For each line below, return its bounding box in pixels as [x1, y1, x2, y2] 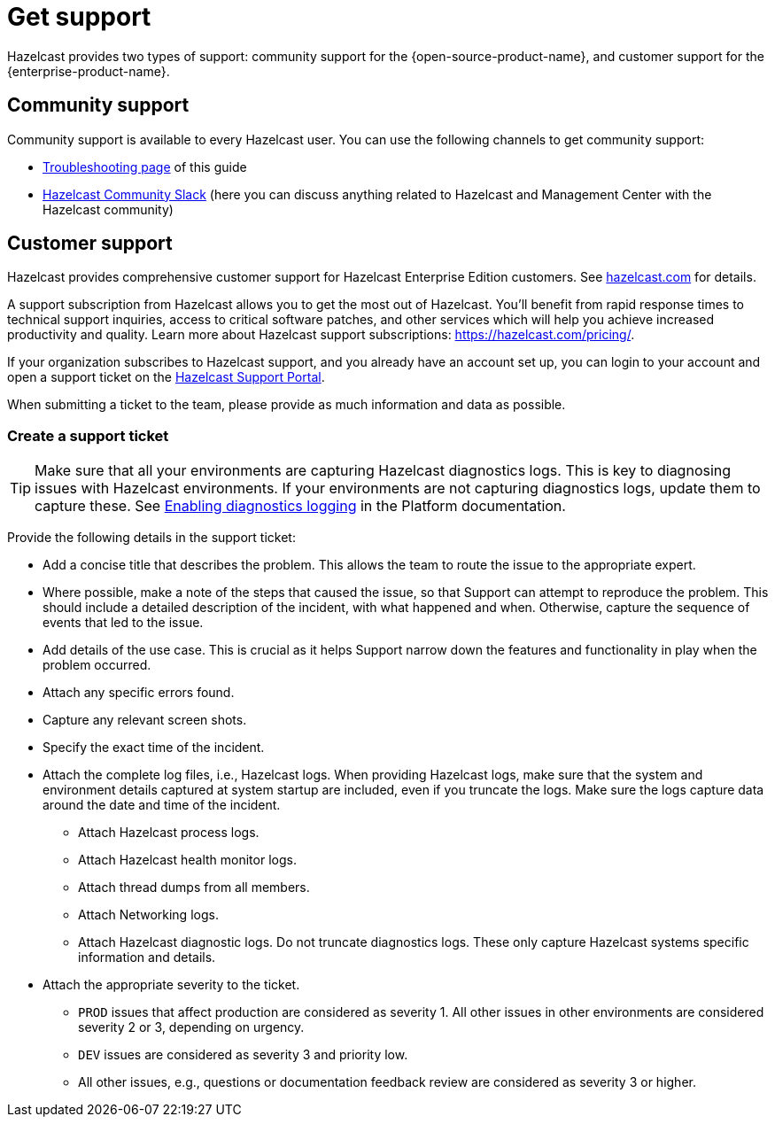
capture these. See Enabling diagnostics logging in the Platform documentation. [35, 497, 566, 515]
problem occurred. [43, 657, 151, 673]
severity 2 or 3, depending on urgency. [78, 1019, 305, 1035]
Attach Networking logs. [78, 907, 219, 923]
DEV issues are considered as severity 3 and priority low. [78, 1047, 408, 1063]
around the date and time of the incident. [43, 797, 281, 813]
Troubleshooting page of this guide [43, 159, 247, 174]
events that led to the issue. [43, 615, 204, 631]
